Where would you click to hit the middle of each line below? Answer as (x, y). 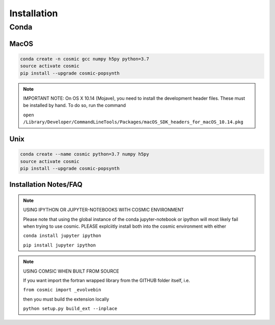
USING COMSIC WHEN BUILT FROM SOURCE (71, 271)
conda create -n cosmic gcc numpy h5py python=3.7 (85, 59)
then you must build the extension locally (66, 299)
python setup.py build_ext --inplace (70, 309)
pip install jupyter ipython (60, 245)
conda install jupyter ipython (62, 236)
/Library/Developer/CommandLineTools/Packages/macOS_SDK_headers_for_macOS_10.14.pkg (133, 122)
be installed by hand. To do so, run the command (75, 105)
